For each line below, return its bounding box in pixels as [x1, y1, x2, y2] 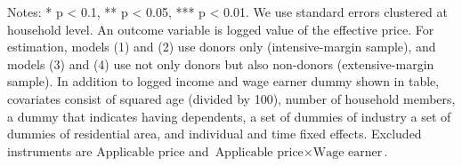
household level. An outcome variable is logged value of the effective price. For [7, 20, 434, 38]
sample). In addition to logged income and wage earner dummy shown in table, [7, 72, 440, 91]
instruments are [7, 141, 93, 160]
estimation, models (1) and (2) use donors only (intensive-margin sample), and [7, 37, 436, 56]
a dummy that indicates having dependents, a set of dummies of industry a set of [7, 107, 451, 125]
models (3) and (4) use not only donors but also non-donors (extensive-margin [7, 54, 434, 73]
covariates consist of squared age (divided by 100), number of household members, [7, 89, 456, 107]
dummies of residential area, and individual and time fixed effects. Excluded [7, 124, 422, 143]
